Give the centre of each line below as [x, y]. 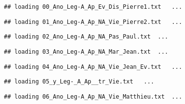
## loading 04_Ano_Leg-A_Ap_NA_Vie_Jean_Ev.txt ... [93, 67]
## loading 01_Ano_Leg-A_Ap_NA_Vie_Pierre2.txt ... [93, 22]
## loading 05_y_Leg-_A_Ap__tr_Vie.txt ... [79, 82]
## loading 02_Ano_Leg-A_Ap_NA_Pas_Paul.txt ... [86, 37]
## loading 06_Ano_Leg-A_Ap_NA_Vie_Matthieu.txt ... [93, 96]
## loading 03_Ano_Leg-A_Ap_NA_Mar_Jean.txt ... [86, 52]
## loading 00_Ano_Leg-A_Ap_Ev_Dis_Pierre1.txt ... [93, 7]
